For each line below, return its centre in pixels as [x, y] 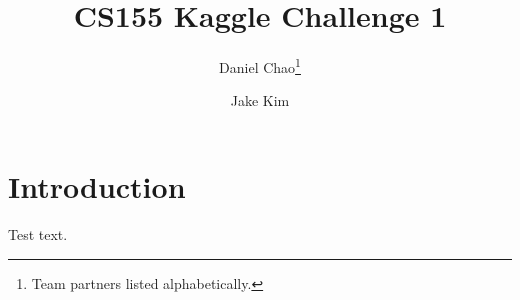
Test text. [38, 233]
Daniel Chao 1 [260, 65]
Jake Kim [260, 100]
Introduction [97, 185]
